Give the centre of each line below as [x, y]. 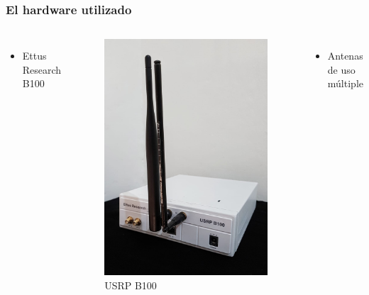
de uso [341, 69]
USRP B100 [131, 285]
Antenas [345, 56]
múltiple [345, 83]
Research [42, 69]
